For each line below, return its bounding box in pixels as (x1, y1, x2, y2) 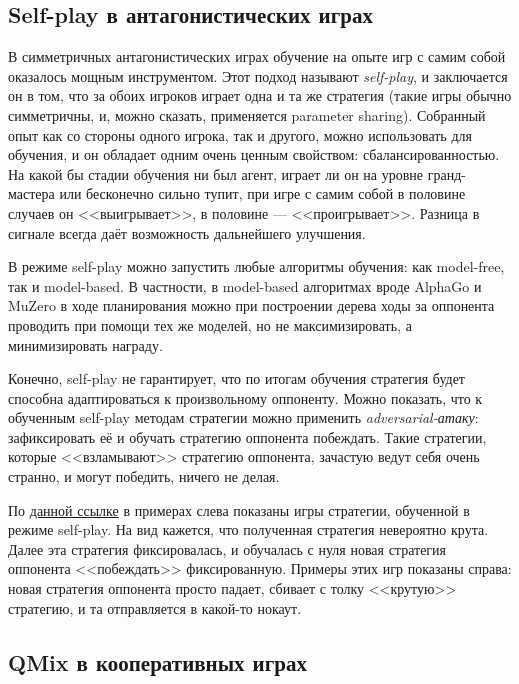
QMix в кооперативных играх (8, 646, 307, 677)
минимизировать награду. (8, 334, 163, 355)
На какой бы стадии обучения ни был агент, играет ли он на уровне (8, 163, 424, 184)
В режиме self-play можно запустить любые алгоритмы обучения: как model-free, (8, 256, 505, 277)
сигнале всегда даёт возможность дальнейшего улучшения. (8, 222, 366, 243)
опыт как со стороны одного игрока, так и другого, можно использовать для (8, 124, 472, 145)
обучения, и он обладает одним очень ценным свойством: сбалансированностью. (8, 144, 500, 165)
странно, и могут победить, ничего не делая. (8, 466, 280, 487)
